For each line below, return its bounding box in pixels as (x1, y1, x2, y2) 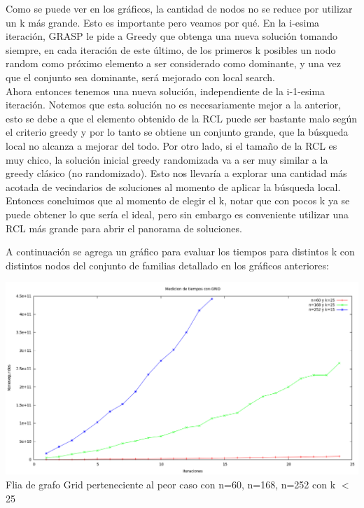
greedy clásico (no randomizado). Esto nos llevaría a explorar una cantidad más (6, 166, 347, 181)
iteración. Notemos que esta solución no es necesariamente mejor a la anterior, (6, 97, 342, 112)
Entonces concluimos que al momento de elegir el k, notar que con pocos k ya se (6, 193, 350, 208)
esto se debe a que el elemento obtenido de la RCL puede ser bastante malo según (6, 111, 357, 125)
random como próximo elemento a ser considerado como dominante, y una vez (6, 56, 341, 71)
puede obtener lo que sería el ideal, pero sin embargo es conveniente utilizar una (6, 206, 349, 221)
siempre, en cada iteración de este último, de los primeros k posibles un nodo (6, 42, 336, 57)
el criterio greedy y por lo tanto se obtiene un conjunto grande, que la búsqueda (6, 125, 349, 139)
